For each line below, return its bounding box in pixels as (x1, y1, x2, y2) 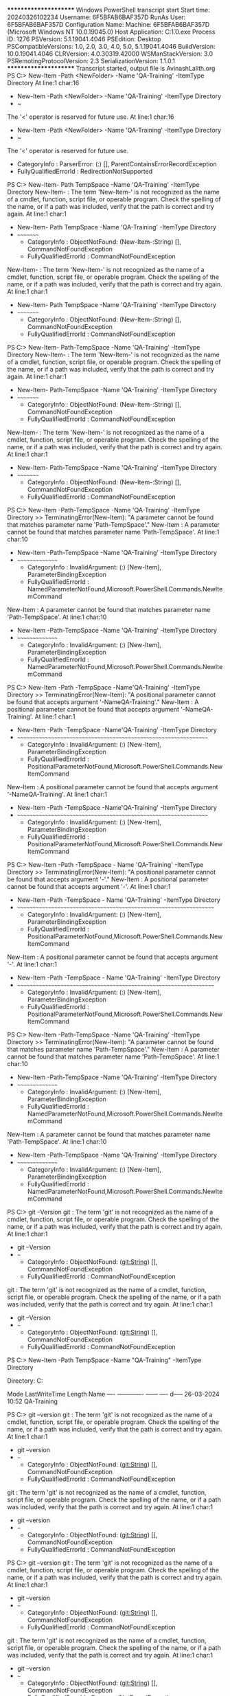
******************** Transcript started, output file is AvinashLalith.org (7, 65, 216, 72)
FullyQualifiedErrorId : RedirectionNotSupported (16, 168, 153, 175)
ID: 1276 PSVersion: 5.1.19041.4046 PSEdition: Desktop (7, 35, 161, 43)
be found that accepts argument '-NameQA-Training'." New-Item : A (7, 698, 199, 706)
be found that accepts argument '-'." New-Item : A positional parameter (7, 875, 209, 883)
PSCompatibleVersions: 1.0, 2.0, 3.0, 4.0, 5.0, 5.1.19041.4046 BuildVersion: (7, 43, 216, 50)
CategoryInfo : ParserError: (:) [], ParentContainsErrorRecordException (16, 160, 218, 168)
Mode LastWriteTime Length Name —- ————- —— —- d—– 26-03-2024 (7, 1390, 220, 1398)
